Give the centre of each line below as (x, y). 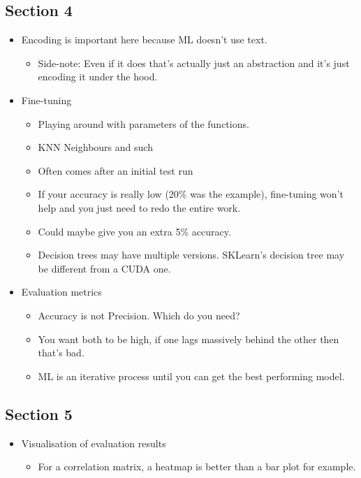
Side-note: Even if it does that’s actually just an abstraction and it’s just (194, 63)
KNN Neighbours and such (95, 147)
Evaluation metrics (61, 292)
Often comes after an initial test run (116, 170)
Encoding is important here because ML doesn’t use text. (144, 39)
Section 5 (39, 413)
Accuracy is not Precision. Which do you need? (139, 315)
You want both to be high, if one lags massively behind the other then (189, 339)
